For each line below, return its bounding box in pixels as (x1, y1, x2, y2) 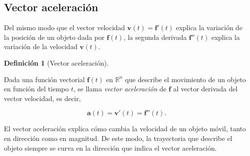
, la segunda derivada (123, 32, 187, 42)
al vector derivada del (173, 84, 238, 94)
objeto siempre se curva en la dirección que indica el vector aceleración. (4, 142, 217, 153)
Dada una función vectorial (4, 74, 85, 84)
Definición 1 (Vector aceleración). (4, 57, 109, 68)
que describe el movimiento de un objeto (125, 74, 246, 84)
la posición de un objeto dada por (4, 32, 105, 42)
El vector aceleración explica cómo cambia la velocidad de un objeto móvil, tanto (4, 123, 246, 134)
